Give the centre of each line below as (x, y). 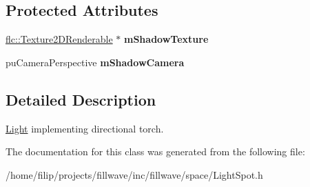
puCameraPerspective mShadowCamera (95, 62)
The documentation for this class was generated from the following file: (155, 151)
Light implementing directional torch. (85, 128)
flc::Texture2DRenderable (59, 39)
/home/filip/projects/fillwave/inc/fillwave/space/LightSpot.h (134, 174)
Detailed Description (81, 99)
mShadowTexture (166, 39)
